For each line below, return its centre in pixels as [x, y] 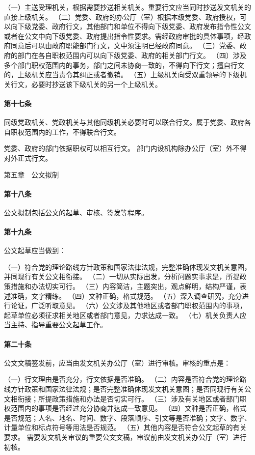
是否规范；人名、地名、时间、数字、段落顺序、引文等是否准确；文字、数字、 [127, 417]
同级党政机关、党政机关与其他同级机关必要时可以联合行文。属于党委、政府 [124, 122]
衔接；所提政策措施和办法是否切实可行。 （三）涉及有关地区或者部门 [128, 398]
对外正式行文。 [28, 157]
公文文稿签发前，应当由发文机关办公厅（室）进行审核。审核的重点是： [117, 362]
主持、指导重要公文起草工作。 [59, 325]
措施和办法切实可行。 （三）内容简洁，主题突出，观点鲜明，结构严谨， [125, 286]
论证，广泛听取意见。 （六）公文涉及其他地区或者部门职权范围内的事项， [128, 305]
